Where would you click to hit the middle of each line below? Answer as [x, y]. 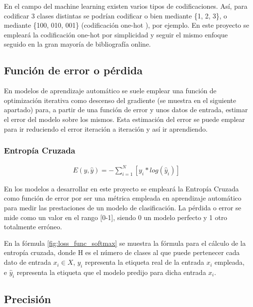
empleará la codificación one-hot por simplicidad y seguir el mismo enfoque [116, 34]
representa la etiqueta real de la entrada [145, 262]
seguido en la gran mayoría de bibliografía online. [78, 44]
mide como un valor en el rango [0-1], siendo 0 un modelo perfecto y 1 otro [116, 217]
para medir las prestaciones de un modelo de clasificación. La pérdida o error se [123, 208]
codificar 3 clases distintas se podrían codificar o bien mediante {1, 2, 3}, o [116, 15]
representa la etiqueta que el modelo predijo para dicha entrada [111, 272]
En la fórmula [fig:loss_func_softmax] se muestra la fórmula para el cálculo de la [125, 243]
